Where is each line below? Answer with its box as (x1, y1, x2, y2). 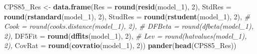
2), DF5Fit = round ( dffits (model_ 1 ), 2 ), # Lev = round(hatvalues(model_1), (4, 30, 247, 41)
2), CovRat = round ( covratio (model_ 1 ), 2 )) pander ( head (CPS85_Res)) (4, 40, 237, 51)
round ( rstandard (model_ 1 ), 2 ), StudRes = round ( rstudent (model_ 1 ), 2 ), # (4, 11, 250, 21)
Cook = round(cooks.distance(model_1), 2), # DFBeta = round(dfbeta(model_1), (4, 21, 254, 31)
